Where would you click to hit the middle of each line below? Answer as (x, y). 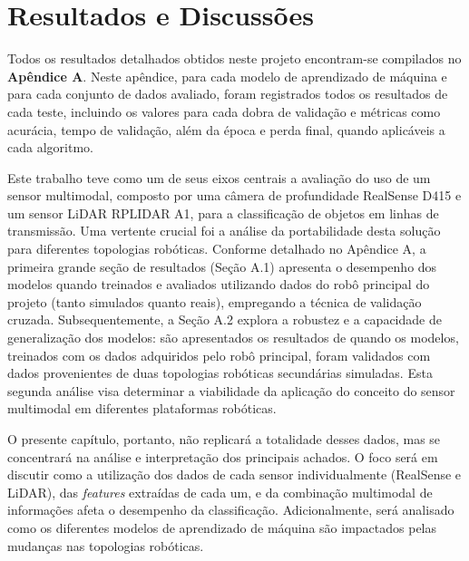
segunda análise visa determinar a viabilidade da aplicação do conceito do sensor (231, 390)
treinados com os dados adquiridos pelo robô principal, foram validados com (219, 355)
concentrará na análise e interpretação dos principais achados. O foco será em (223, 456)
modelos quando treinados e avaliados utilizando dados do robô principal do (219, 284)
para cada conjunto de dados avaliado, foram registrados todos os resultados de (228, 94)
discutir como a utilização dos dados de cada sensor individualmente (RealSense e (234, 474)
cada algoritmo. (50, 147)
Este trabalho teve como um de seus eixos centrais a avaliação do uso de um (219, 177)
